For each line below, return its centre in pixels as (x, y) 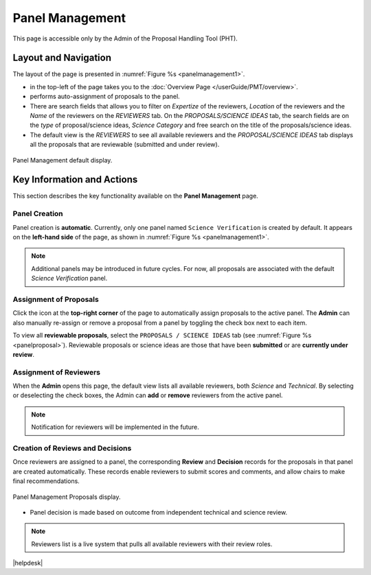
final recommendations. (46, 481)
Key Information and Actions (75, 179)
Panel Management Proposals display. (67, 497)
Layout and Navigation (62, 58)
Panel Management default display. (63, 160)
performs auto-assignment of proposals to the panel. (105, 97)
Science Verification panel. (69, 279)
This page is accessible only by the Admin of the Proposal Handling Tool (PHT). (125, 38)
